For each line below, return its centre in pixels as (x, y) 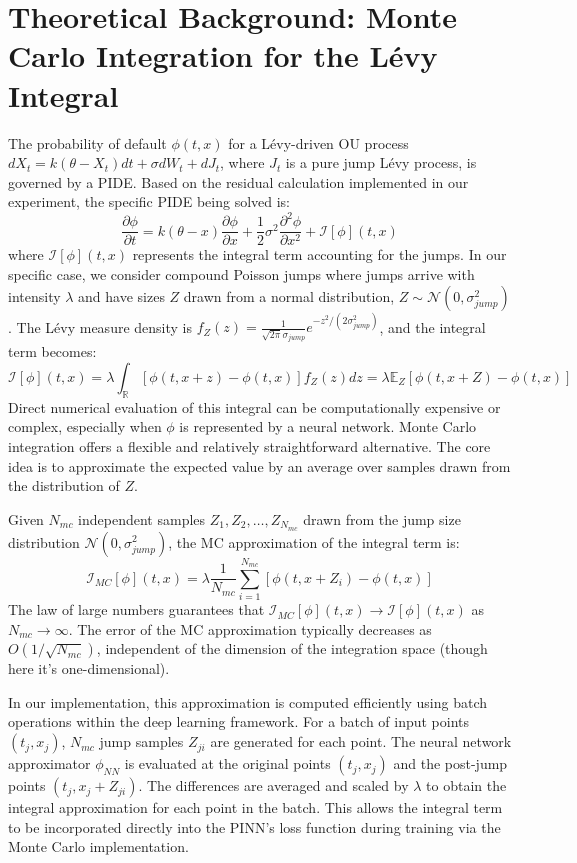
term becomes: (52, 351)
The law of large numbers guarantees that (136, 609)
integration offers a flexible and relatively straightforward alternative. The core (249, 445)
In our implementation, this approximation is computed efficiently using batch (248, 701)
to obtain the (466, 785)
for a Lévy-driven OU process (318, 142)
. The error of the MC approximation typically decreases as (250, 628)
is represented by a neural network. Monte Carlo (328, 426)
